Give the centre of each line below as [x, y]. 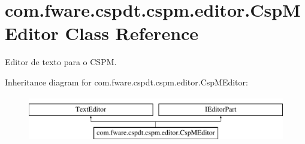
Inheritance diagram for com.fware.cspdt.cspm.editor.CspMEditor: [126, 82]
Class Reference [132, 33]
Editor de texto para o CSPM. [61, 62]
